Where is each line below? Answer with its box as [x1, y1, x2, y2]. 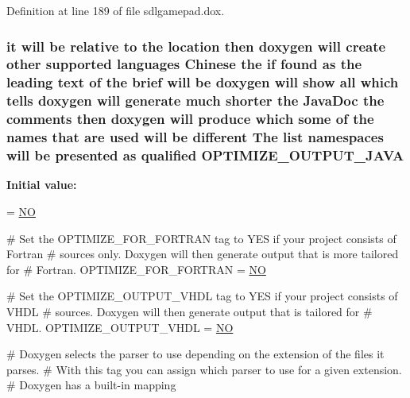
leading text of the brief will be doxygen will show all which [6, 72, 399, 92]
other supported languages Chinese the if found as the [6, 54, 362, 74]
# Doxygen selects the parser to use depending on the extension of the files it [6, 346, 385, 362]
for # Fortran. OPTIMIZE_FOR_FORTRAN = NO [6, 261, 266, 277]
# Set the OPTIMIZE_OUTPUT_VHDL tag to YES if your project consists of [6, 288, 398, 304]
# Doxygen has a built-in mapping [6, 377, 176, 393]
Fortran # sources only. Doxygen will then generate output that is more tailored [6, 245, 399, 262]
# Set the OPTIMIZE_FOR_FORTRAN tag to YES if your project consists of [6, 230, 396, 246]
